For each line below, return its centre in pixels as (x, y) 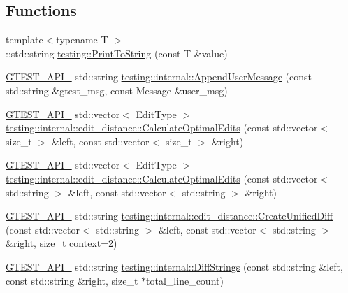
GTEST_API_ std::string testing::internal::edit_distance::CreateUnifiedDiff (169, 216)
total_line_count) (185, 280)
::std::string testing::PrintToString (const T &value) (117, 53)
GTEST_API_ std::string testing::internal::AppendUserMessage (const (159, 77)
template (24, 40)
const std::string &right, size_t (72, 280)
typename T (82, 40)
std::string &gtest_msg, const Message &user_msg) (117, 90)
